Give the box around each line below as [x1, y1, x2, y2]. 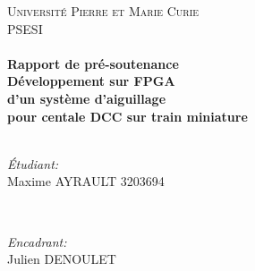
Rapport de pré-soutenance [7, 54, 179, 72]
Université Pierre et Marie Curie [7, 2, 200, 20]
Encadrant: [7, 232, 67, 250]
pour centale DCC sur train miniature [7, 106, 248, 125]
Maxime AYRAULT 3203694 [7, 172, 165, 191]
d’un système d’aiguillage [7, 89, 166, 107]
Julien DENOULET [7, 250, 116, 268]
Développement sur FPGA [7, 72, 175, 90]
